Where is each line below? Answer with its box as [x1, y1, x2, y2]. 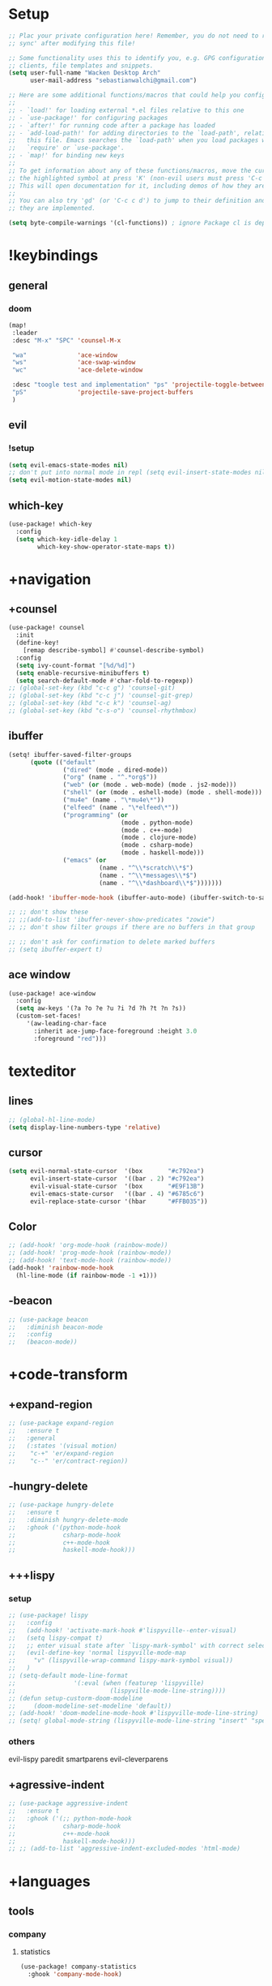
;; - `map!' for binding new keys [8, 152, 125, 160]
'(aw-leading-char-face [26, 1020, 107, 1028]
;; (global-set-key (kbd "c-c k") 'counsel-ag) [8, 699, 172, 707]
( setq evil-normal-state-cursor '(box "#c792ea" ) [8, 1167, 205, 1176]
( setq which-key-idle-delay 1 [15, 535, 117, 544]
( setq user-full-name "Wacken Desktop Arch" [8, 69, 161, 77]
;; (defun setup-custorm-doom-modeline [8, 1694, 143, 1702]
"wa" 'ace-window [11, 350, 117, 359]
